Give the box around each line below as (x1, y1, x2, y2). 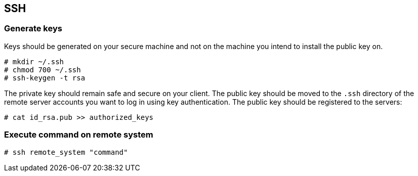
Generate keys (4, 23, 62, 34)
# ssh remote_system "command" (4, 148, 128, 156)
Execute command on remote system (4, 129, 153, 140)
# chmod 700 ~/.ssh (4, 65, 81, 74)
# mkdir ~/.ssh (4, 57, 64, 66)
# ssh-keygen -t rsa (4, 73, 86, 82)
